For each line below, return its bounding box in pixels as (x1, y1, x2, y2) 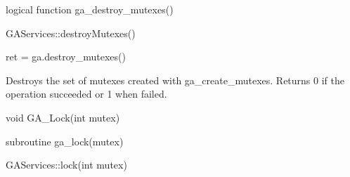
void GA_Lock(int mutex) (6, 110, 120, 124)
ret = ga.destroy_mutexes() (6, 49, 126, 64)
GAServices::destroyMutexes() (6, 25, 136, 40)
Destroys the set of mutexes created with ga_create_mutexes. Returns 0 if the (6, 72, 344, 87)
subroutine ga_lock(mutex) (6, 133, 124, 148)
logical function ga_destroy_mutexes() (6, 2, 174, 16)
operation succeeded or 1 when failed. (6, 86, 167, 101)
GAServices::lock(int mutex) (6, 157, 127, 172)
